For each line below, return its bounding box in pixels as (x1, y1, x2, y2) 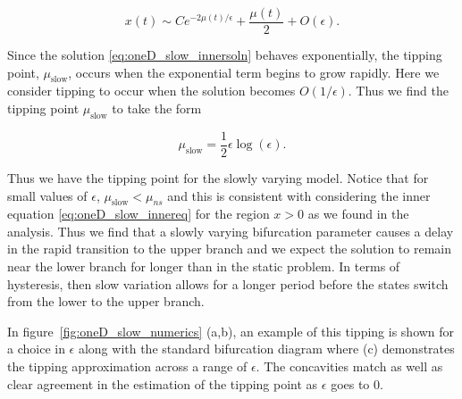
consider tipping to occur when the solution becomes (7, 81, 296, 100)
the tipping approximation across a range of (7, 357, 248, 376)
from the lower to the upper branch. (7, 292, 205, 311)
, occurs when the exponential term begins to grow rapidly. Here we (68, 62, 440, 81)
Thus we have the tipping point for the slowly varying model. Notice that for (7, 168, 429, 187)
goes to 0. (331, 374, 383, 393)
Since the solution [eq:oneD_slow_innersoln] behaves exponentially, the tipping (7, 46, 442, 64)
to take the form (112, 99, 202, 118)
